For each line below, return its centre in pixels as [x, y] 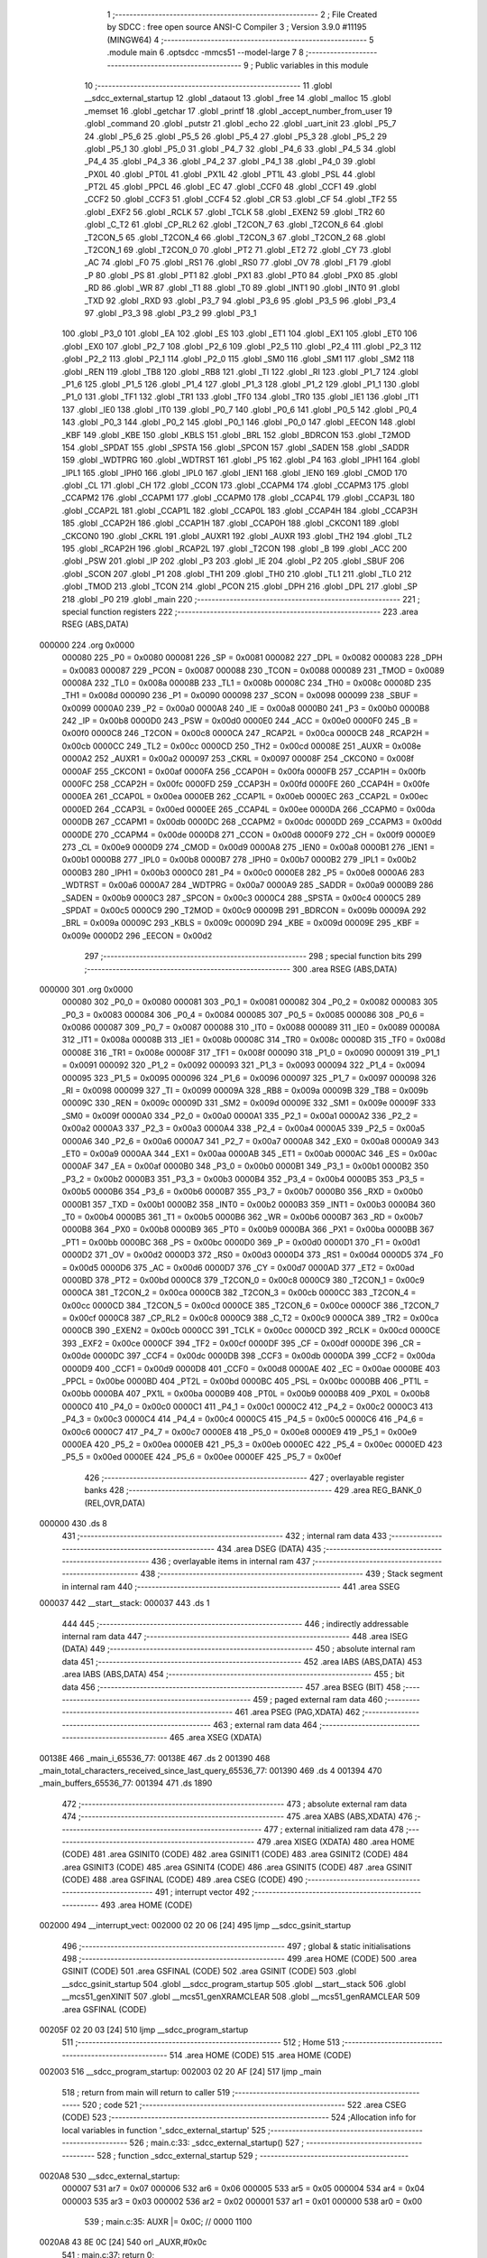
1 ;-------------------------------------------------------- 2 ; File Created [242, 14]
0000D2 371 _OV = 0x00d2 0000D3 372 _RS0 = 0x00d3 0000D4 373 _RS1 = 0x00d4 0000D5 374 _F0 [253, 1255]
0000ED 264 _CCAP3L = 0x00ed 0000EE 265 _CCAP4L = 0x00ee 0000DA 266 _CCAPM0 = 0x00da [248, 809]
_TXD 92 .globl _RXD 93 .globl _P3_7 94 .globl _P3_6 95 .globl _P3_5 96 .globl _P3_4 [240, 300]
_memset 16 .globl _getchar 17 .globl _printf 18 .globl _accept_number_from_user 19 [238, 111]
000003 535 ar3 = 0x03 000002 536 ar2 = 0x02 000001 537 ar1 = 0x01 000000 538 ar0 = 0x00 [242, 2201]
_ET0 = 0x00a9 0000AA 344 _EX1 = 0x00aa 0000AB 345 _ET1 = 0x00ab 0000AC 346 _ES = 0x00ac [249, 1153]
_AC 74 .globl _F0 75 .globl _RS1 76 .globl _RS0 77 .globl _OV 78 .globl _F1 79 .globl [238, 263]
